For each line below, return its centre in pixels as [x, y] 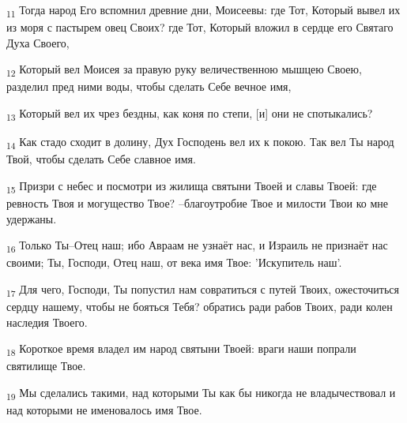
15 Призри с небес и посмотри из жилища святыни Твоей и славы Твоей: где [192, 186]
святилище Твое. [46, 366]
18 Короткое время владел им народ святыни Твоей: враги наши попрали [181, 350]
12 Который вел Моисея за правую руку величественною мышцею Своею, [184, 70]
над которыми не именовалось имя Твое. [104, 410]
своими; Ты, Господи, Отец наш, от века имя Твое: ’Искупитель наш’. [174, 262]
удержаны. [32, 218]
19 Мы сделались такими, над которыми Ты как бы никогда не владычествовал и [201, 393]
